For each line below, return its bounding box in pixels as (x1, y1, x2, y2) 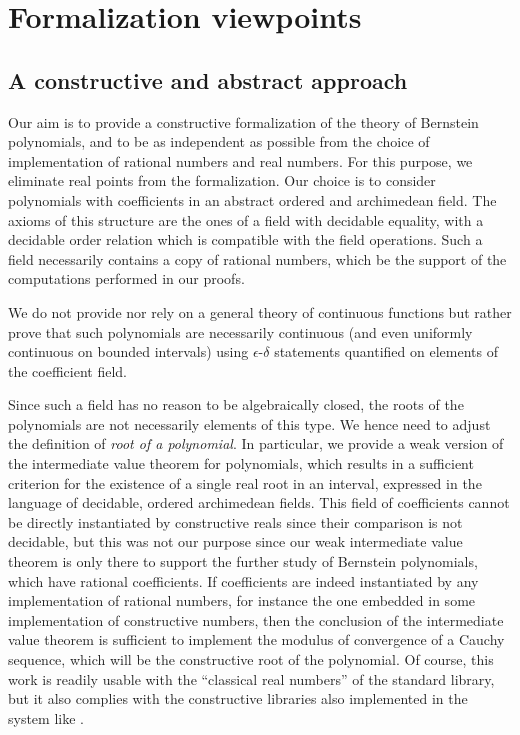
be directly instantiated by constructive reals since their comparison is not (8, 511, 463, 532)
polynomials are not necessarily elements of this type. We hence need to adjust (8, 413, 491, 434)
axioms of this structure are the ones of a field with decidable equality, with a (8, 209, 484, 230)
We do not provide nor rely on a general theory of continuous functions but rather (8, 301, 512, 322)
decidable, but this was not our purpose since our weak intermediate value (8, 531, 463, 552)
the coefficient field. (8, 360, 127, 381)
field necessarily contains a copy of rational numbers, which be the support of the (8, 248, 507, 269)
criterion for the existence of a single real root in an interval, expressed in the (8, 472, 482, 493)
